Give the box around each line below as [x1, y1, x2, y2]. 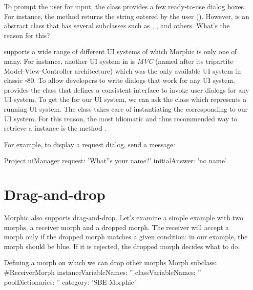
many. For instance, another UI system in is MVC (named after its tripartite [4, 56, 233, 66]
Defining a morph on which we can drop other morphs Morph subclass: [4, 257, 217, 268]
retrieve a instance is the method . [4, 123, 106, 133]
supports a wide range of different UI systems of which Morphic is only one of [4, 46, 237, 57]
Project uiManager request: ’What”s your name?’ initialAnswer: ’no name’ [4, 155, 227, 166]
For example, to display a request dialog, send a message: [4, 139, 175, 149]
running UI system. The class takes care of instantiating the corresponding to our [4, 103, 248, 114]
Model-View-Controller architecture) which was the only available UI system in [4, 65, 241, 76]
